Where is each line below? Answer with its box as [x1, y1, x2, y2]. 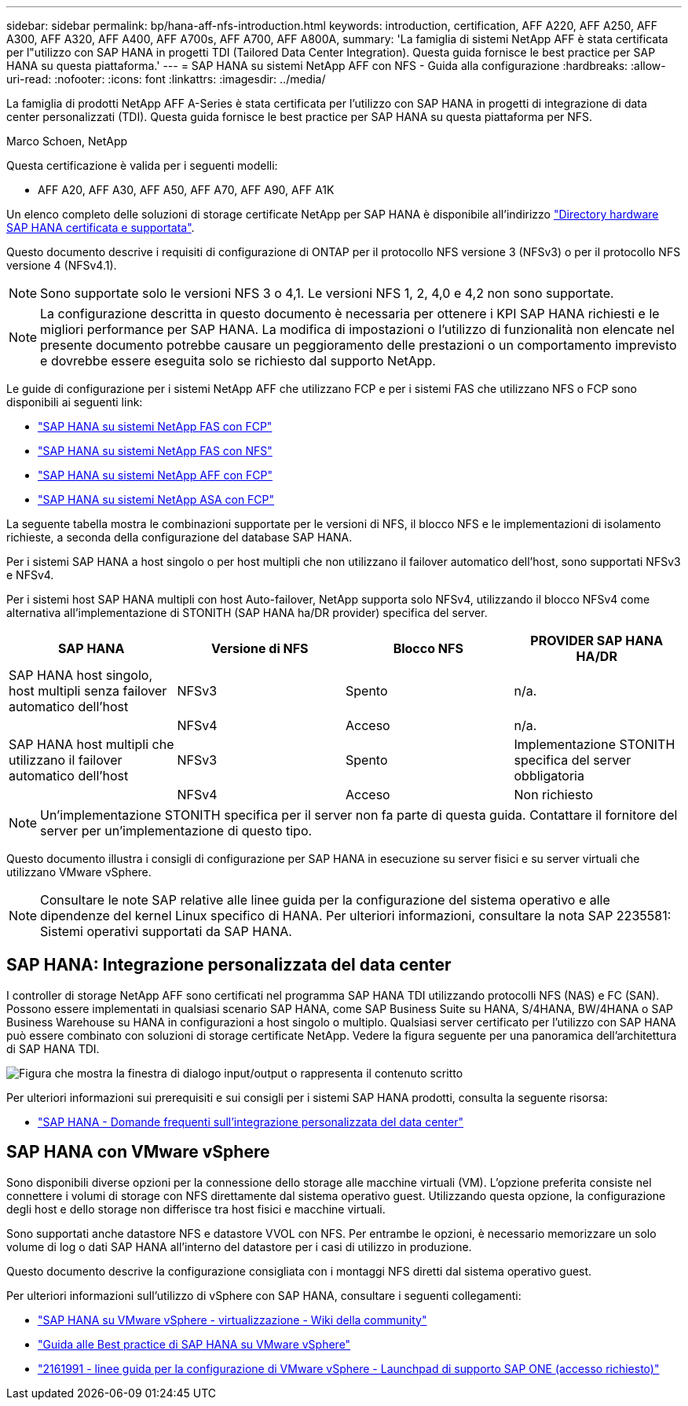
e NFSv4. [6, 568, 54, 582]
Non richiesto [514, 787, 594, 802]
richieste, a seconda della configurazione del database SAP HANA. [6, 530, 353, 544]
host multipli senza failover [9, 683, 167, 699]
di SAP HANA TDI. [6, 1041, 100, 1055]
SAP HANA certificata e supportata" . [6, 221, 195, 234]
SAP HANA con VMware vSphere [6, 1142, 270, 1162]
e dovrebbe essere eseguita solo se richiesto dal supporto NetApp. [40, 353, 436, 369]
